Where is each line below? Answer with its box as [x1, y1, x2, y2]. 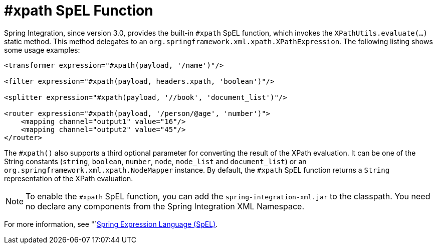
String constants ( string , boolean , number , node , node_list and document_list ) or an [4, 157, 307, 166]
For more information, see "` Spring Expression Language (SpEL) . [4, 219, 218, 228]
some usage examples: [4, 45, 80, 54]
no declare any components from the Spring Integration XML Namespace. [26, 201, 304, 211]
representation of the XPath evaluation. [4, 174, 133, 183]
